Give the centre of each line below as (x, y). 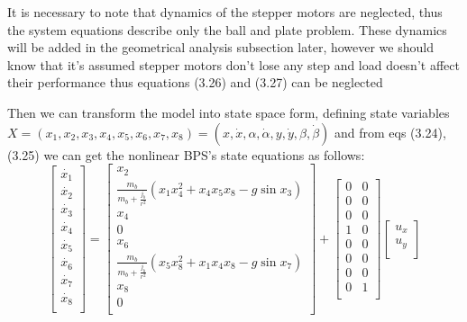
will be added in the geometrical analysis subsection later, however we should (220, 47)
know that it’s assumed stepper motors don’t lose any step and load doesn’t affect (233, 64)
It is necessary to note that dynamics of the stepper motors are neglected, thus (225, 12)
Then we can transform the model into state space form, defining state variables (229, 112)
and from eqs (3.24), (390, 132)
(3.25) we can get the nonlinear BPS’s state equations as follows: (186, 154)
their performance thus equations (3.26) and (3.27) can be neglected (195, 82)
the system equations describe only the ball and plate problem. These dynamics (227, 29)
